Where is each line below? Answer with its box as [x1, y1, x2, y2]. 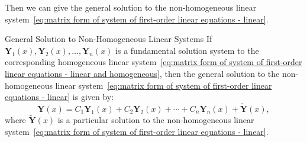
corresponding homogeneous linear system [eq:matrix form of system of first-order [5, 56, 302, 68]
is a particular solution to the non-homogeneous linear [57, 114, 254, 126]
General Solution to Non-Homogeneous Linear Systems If [5, 33, 212, 45]
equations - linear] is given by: [5, 91, 114, 103]
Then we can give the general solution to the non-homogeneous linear [5, 1, 257, 13]
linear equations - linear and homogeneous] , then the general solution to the [5, 67, 280, 79]
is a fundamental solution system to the [115, 44, 259, 56]
